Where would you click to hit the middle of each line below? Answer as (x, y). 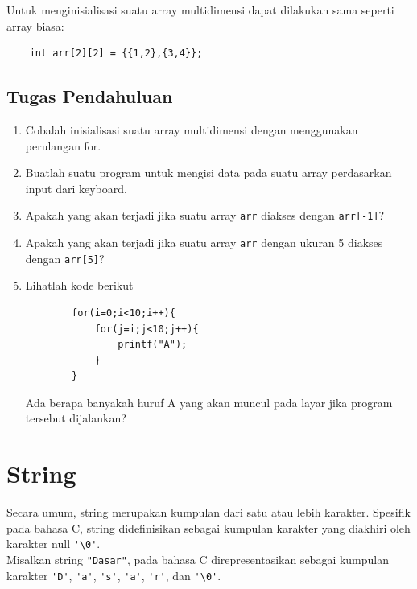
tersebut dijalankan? (76, 418)
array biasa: (35, 25)
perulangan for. (63, 145)
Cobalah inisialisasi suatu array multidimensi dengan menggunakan (192, 129)
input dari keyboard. (76, 188)
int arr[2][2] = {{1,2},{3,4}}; (116, 54)
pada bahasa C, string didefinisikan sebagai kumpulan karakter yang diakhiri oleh (208, 527)
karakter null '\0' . (54, 544)
